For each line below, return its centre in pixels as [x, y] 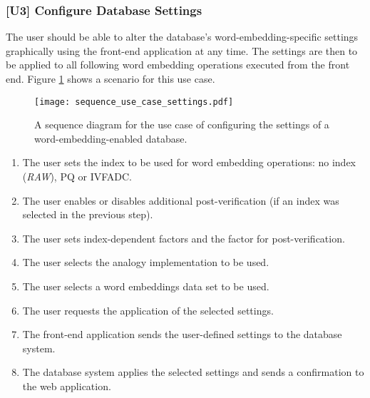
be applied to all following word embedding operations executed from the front [178, 65]
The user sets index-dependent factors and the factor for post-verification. [184, 238]
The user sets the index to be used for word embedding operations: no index [189, 162]
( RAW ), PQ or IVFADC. [77, 177]
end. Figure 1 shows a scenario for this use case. [111, 78]
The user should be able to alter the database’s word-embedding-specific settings [182, 37]
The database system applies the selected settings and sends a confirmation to [193, 372]
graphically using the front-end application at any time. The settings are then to [182, 50]
